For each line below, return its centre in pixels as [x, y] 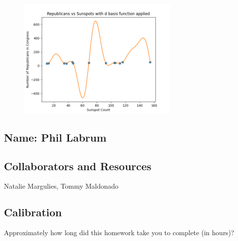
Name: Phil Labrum [55, 137]
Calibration [33, 212]
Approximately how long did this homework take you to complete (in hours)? [119, 233]
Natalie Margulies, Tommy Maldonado [61, 186]
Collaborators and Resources [78, 166]
